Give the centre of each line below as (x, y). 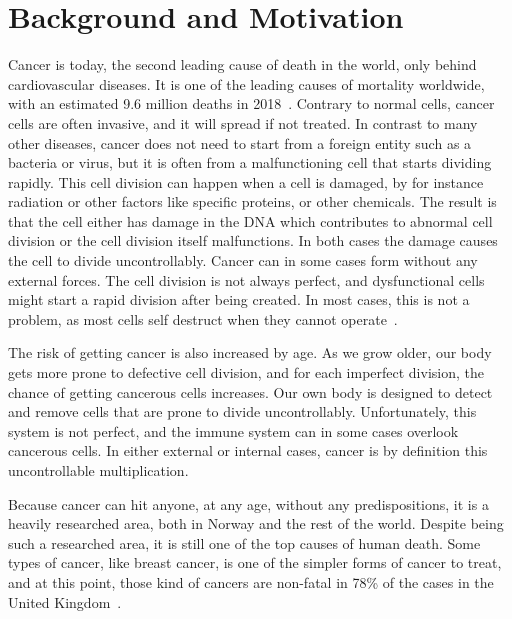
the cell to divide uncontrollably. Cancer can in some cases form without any (243, 260)
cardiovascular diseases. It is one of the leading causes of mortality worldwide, (246, 83)
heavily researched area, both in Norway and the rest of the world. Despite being (256, 523)
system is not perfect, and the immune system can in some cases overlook (233, 430)
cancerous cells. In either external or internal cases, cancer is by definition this (248, 450)
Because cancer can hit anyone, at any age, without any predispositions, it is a (248, 503)
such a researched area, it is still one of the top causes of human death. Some (244, 542)
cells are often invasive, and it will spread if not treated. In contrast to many (243, 122)
